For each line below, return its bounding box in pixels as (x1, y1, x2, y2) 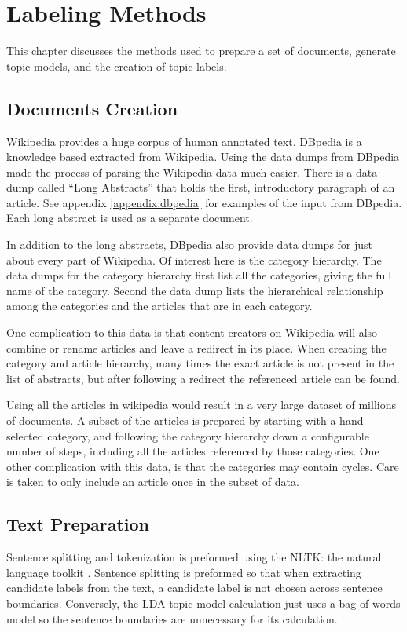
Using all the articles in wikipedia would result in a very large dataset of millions (6, 396, 396, 413)
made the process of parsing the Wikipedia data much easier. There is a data (6, 163, 378, 180)
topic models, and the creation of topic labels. (6, 57, 227, 74)
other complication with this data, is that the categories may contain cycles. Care (6, 458, 399, 474)
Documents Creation (6, 96, 178, 120)
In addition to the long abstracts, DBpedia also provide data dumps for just (6, 236, 373, 253)
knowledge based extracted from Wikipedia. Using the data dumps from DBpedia (6, 148, 400, 165)
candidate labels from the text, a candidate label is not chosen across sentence (6, 579, 383, 596)
